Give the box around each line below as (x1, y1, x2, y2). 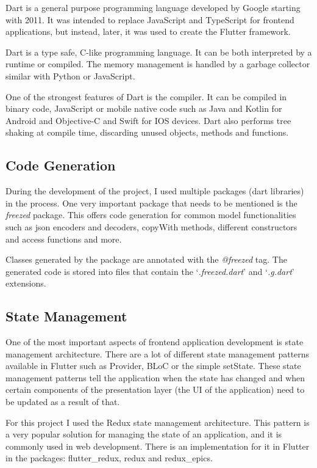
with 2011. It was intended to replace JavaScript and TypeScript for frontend (5, 13, 294, 26)
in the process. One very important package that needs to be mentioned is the (5, 196, 297, 209)
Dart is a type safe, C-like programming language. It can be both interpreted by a (5, 45, 312, 58)
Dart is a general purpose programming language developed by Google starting (5, 1, 301, 13)
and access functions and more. (5, 232, 122, 245)
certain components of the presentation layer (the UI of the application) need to (5, 383, 305, 396)
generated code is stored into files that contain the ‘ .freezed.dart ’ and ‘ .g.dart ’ (5, 265, 294, 277)
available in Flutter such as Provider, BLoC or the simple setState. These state (5, 359, 301, 372)
